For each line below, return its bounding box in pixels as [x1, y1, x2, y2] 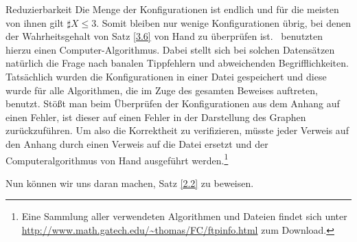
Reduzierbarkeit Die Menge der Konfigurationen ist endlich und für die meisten [5, 2, 339, 16]
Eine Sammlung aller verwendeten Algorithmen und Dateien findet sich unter [21, 209, 347, 223]
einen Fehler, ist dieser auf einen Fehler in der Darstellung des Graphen [5, 109, 306, 124]
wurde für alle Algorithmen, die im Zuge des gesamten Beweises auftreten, [5, 82, 318, 97]
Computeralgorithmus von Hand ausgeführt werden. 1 [5, 151, 229, 167]
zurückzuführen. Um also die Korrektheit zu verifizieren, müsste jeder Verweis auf [5, 123, 349, 137]
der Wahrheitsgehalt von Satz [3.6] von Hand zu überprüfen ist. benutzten [5, 29, 323, 43]
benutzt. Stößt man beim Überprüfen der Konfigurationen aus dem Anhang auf [5, 96, 340, 111]
